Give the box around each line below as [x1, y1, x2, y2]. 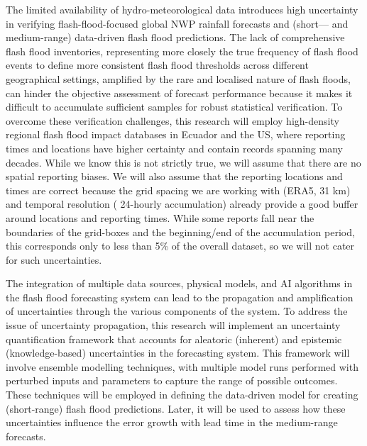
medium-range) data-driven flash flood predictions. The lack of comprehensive [6, 30, 345, 45]
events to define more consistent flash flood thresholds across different [6, 57, 309, 72]
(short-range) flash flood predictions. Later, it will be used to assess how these [6, 401, 346, 416]
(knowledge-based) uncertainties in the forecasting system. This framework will [6, 345, 350, 360]
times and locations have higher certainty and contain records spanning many [6, 140, 343, 155]
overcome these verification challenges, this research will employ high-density [6, 113, 339, 128]
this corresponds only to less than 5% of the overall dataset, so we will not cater [6, 238, 355, 253]
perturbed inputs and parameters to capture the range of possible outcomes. [6, 373, 338, 388]
